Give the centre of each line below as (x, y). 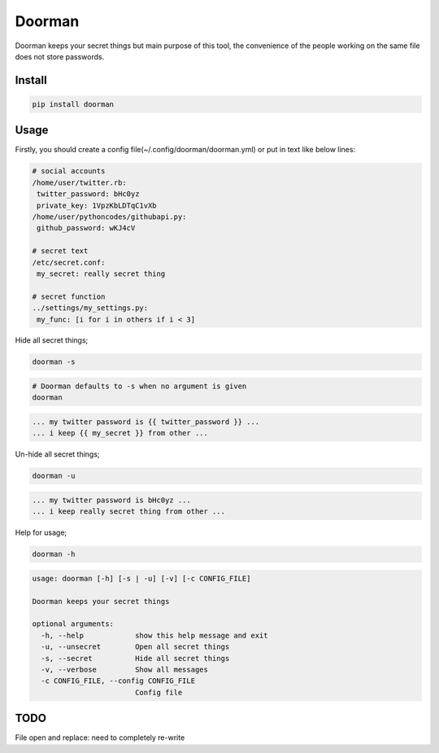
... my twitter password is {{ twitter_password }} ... (146, 422)
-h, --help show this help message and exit (154, 635)
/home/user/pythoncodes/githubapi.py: (109, 217)
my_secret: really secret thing (101, 274)
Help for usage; (41, 532)
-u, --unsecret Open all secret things (135, 647)
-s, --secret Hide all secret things (135, 658)
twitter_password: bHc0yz (88, 194)
